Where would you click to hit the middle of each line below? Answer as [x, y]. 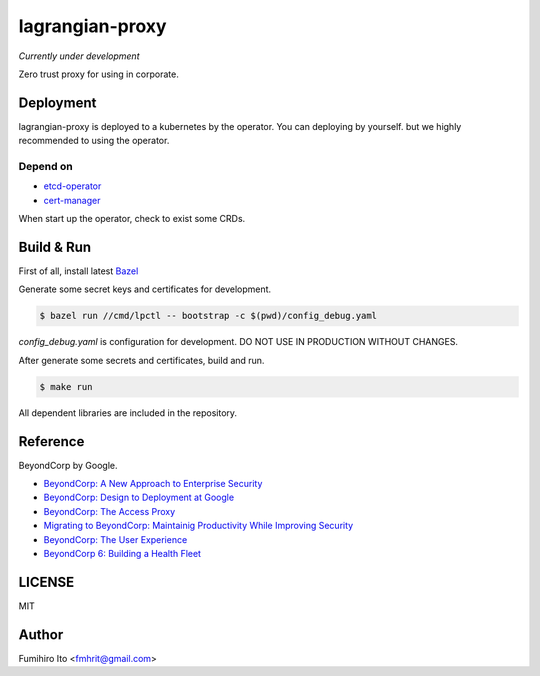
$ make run [66, 386]
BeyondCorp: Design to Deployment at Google [139, 497]
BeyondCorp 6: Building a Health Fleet [122, 554]
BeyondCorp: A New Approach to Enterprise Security [153, 484]
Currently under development [79, 56]
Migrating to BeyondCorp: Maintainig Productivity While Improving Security [198, 526]
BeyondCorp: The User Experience [115, 539]
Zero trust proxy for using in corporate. [98, 74]
